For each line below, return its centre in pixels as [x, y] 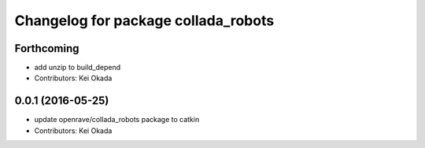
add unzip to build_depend [78, 68]
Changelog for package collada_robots [144, 20]
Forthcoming [47, 48]
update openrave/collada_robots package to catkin [117, 120]
